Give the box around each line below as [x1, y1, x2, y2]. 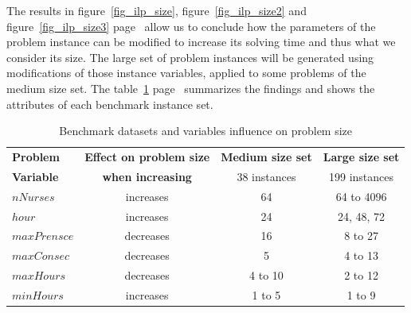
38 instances [237, 168, 296, 184]
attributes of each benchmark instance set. [6, 95, 213, 112]
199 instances [329, 168, 394, 184]
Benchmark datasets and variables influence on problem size [59, 122, 353, 139]
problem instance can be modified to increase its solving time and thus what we [6, 33, 396, 50]
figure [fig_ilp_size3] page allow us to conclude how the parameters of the [6, 17, 376, 34]
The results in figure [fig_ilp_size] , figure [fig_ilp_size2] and [6, 2, 307, 18]
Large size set [323, 149, 400, 164]
